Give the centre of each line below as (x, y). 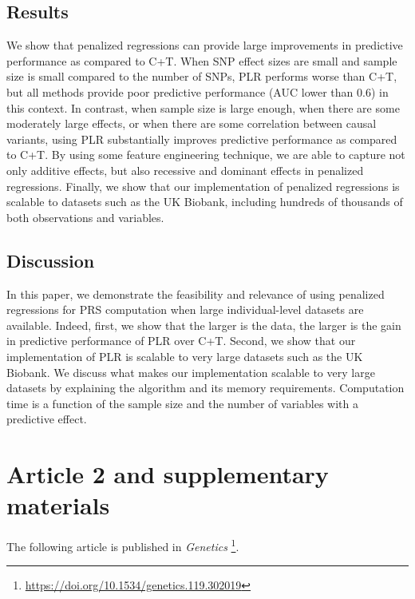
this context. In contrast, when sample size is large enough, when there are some (203, 107)
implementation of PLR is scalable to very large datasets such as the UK (185, 356)
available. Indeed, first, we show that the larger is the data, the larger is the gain (204, 325)
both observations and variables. (85, 217)
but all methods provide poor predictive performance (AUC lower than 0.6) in (198, 91)
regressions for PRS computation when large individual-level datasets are (185, 309)
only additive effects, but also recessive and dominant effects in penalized (185, 170)
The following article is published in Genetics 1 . (123, 545)
